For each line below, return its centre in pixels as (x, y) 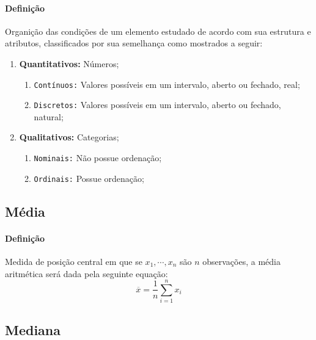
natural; (49, 116)
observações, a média (241, 261)
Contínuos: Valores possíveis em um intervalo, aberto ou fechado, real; (167, 84)
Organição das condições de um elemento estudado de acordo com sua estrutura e (158, 31)
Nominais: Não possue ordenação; (98, 158)
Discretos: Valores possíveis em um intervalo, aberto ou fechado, (157, 105)
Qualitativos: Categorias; (69, 137)
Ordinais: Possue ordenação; (89, 178)
